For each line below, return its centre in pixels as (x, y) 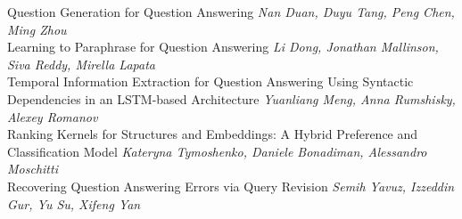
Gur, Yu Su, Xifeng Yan (74, 203)
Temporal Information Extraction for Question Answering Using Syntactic (210, 81)
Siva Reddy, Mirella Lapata (81, 64)
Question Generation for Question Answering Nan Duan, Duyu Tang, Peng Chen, (231, 12)
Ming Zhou (37, 29)
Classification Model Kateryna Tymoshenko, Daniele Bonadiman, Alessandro (217, 151)
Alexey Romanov (53, 116)
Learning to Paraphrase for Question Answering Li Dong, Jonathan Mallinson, (223, 47)
